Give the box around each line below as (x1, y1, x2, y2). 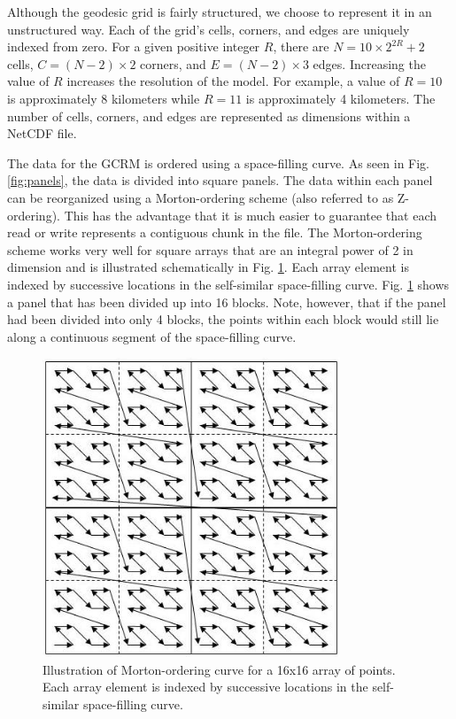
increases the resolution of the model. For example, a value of (66, 72, 400, 90)
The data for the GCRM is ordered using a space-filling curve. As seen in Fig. (7, 153, 430, 172)
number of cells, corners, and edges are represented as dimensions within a (7, 106, 411, 125)
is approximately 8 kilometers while (7, 89, 200, 107)
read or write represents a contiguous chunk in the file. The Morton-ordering (7, 223, 422, 242)
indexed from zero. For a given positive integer (7, 37, 260, 56)
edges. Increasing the (313, 54, 426, 73)
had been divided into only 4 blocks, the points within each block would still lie (7, 310, 439, 329)
